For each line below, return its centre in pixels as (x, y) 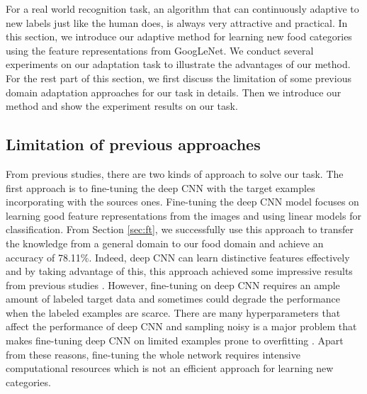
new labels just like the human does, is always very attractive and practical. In (177, 22)
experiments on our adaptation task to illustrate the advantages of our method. (178, 64)
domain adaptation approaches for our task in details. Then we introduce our (174, 92)
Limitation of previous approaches (133, 144)
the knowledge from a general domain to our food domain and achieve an (165, 243)
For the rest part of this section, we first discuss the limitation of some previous (179, 78)
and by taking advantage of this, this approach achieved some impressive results (179, 271)
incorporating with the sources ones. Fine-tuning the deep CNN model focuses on (182, 202)
